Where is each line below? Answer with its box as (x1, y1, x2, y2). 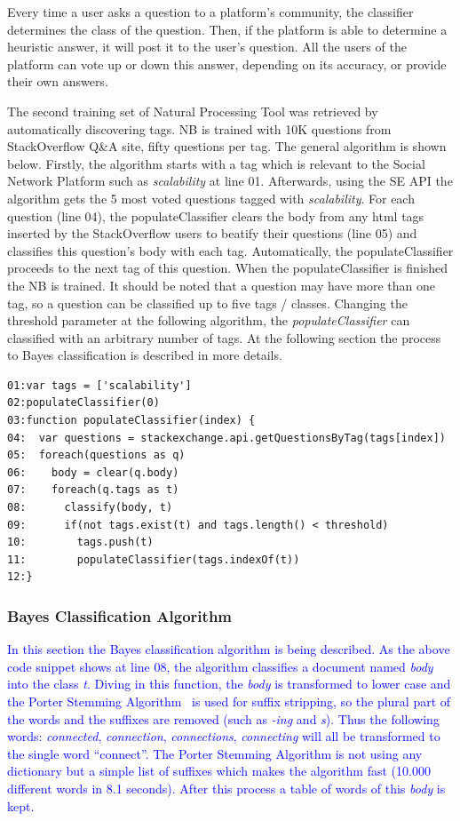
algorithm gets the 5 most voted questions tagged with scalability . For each (7, 188, 415, 207)
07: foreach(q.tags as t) (7, 483, 179, 497)
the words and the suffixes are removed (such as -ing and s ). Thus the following (7, 709, 440, 728)
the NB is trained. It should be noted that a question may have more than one (7, 275, 435, 294)
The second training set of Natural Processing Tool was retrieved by (7, 101, 378, 120)
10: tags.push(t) (7, 536, 154, 549)
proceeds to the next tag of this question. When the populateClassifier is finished (7, 259, 448, 277)
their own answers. (7, 72, 108, 91)
